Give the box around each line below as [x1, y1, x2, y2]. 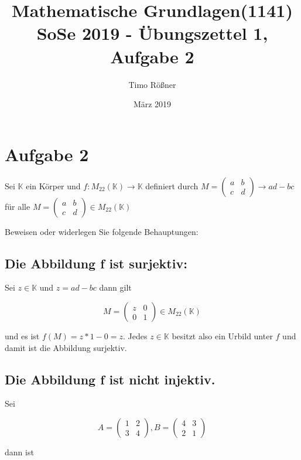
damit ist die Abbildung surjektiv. [5, 341, 127, 353]
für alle [5, 200, 30, 212]
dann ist [5, 446, 34, 458]
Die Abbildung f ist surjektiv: [5, 254, 187, 272]
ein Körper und [26, 179, 81, 192]
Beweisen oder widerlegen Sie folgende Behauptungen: [5, 225, 199, 237]
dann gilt [99, 281, 132, 294]
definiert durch [145, 179, 199, 192]
